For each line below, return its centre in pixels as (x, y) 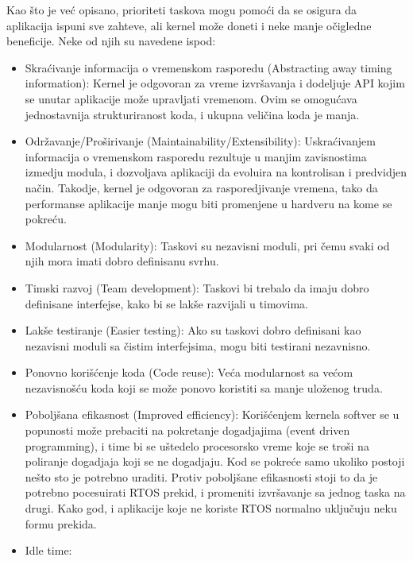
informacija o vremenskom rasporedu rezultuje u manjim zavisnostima (196, 156)
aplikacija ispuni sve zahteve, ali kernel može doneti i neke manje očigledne (189, 25)
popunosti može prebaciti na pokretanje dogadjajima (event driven (187, 430)
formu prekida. (61, 523)
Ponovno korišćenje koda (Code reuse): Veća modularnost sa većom (189, 372)
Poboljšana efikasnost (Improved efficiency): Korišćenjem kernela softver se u (212, 414)
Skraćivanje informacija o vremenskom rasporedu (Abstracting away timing (208, 67)
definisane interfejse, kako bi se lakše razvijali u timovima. (167, 303)
